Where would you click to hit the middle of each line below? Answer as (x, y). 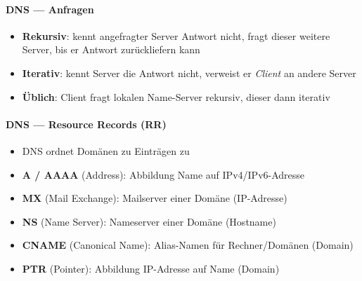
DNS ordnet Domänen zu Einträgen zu (106, 150)
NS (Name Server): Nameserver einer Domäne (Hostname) (149, 221)
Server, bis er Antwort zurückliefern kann (111, 49)
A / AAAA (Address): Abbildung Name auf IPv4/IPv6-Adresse (163, 174)
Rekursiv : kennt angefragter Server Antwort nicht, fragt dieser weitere (176, 35)
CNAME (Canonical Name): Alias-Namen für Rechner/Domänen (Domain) (188, 245)
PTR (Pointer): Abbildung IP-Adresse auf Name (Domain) (151, 268)
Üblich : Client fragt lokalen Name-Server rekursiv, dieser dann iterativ (176, 96)
